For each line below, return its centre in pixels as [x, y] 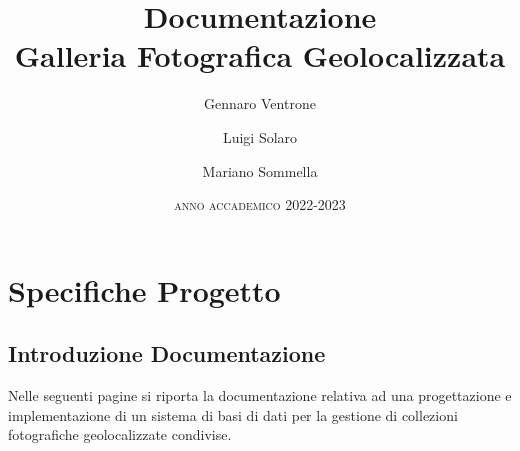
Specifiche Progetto [144, 289]
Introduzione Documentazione [167, 353]
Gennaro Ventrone [260, 103]
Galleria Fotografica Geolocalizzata [260, 55]
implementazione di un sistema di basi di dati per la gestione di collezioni [233, 414]
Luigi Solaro [260, 136]
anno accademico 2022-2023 [260, 204]
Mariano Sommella [260, 170]
